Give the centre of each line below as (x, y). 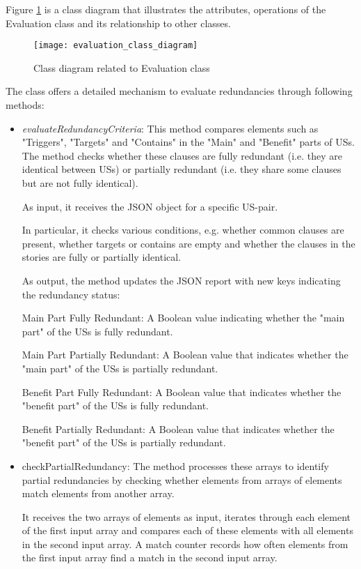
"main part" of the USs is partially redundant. (120, 368)
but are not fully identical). (80, 183)
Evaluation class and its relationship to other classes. (118, 23)
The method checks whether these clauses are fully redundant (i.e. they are (182, 155)
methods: (25, 105)
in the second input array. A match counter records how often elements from (185, 544)
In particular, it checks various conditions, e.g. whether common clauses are (183, 230)
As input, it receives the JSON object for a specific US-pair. (150, 206)
